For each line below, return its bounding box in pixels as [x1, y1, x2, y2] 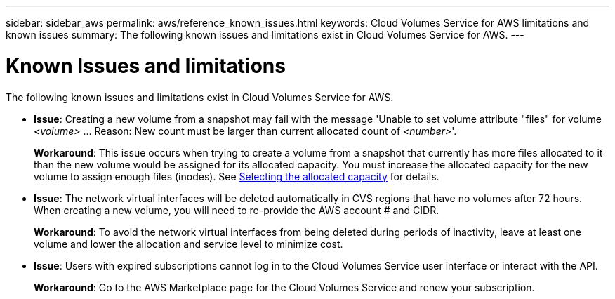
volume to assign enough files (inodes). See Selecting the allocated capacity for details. [34, 170, 439, 182]
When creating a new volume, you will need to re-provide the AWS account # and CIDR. [34, 204, 439, 216]
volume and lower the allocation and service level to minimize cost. [34, 237, 343, 250]
